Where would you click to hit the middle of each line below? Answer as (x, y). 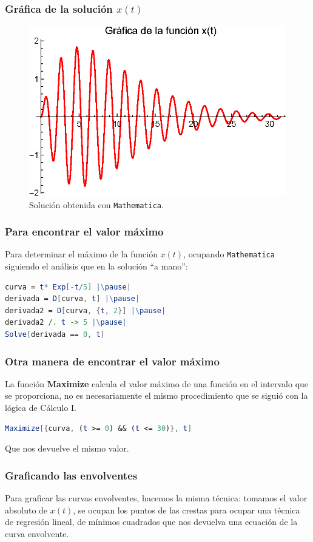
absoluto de (26, 510)
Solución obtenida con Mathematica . (96, 204)
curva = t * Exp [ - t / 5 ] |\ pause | (68, 287)
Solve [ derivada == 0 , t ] (55, 335)
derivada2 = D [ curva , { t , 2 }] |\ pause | (86, 310)
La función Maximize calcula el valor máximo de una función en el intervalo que (157, 383)
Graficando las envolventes (71, 475)
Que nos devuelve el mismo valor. (67, 448)
